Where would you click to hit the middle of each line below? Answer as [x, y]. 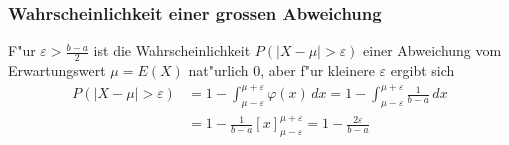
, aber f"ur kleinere [317, 70]
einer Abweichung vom [432, 50]
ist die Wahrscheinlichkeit [172, 50]
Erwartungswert [57, 70]
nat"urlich [218, 70]
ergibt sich [422, 70]
